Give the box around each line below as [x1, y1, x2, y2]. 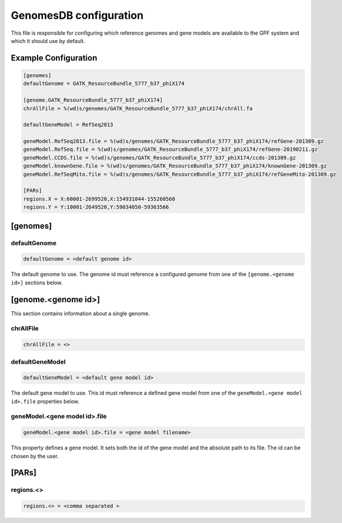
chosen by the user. [11, 452, 59, 459]
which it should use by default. [11, 37, 85, 44]
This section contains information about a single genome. [11, 309, 150, 317]
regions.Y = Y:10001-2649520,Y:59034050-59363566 [23, 204, 169, 211]
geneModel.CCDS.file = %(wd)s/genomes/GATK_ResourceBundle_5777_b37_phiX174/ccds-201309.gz [23, 154, 296, 161]
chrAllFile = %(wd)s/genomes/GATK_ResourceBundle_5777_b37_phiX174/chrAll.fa [23, 105, 253, 112]
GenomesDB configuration [11, 9, 144, 22]
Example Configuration [11, 53, 98, 63]
